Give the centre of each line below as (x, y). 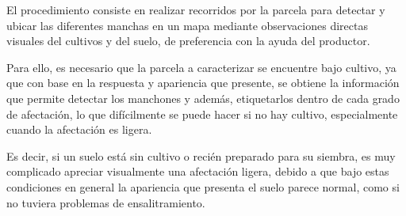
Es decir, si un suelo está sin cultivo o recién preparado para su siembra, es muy (201, 155)
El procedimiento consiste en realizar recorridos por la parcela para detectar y (196, 9)
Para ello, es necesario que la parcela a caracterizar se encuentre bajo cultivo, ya (201, 67)
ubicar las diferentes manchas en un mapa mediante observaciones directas (187, 25)
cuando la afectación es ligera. (79, 129)
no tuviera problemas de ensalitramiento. (106, 202)
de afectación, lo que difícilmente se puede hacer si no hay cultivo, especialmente (202, 114)
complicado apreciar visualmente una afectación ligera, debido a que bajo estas (198, 171)
